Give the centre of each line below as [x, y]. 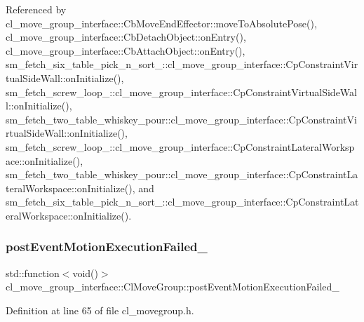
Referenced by [36, 9]
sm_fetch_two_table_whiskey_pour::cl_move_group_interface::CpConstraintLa [182, 174]
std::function [33, 273]
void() [85, 273]
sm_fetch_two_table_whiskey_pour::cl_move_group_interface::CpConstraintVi [181, 119]
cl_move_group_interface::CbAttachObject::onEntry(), [126, 50]
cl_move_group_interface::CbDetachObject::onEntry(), [126, 37]
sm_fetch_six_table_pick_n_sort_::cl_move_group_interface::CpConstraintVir [182, 64]
